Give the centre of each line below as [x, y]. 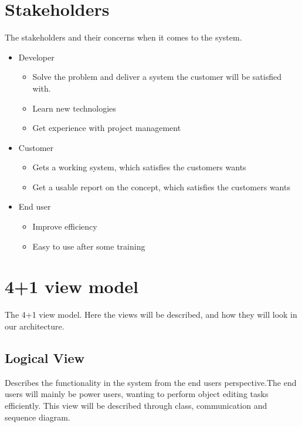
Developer [36, 57]
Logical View [45, 357]
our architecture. [35, 326]
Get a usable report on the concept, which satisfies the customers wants [161, 186]
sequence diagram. [38, 417]
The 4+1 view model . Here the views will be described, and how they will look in [151, 315]
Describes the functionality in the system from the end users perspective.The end [151, 382]
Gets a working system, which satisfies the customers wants [139, 167]
